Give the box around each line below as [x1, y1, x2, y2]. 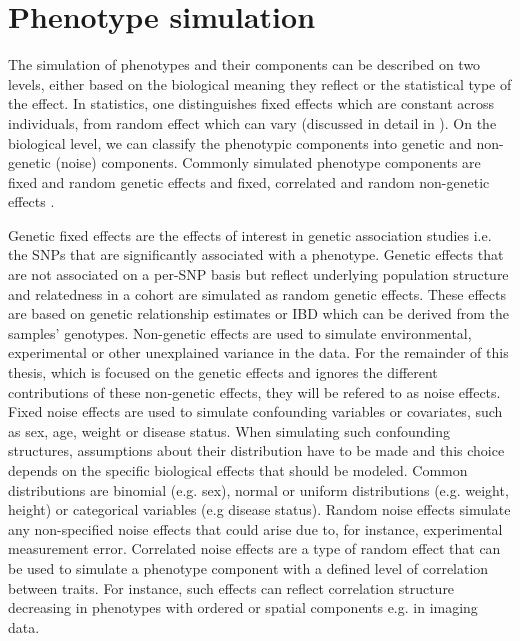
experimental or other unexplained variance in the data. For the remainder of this [8, 342, 509, 363]
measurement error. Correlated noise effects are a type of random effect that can [8, 538, 501, 559]
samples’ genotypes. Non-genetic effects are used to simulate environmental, [8, 322, 472, 343]
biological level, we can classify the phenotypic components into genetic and [8, 132, 472, 153]
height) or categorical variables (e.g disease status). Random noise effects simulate [8, 499, 511, 520]
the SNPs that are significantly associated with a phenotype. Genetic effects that [8, 244, 504, 265]
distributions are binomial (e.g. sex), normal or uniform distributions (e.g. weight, [8, 479, 509, 500]
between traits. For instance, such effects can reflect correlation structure [8, 577, 455, 598]
